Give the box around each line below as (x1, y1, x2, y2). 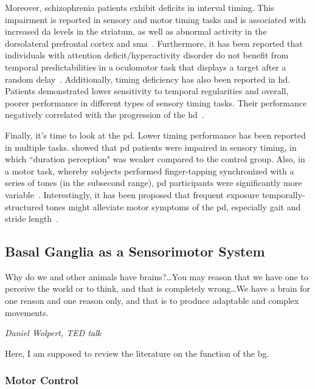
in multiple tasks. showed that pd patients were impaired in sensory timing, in (5, 140, 297, 153)
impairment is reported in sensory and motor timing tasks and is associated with (5, 13, 306, 26)
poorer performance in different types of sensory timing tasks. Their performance (5, 96, 307, 109)
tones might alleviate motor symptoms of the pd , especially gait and (46, 200, 301, 213)
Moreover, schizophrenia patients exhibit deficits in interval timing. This (5, 1, 274, 13)
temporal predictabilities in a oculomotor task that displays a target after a (5, 60, 286, 73)
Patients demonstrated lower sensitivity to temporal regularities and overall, (5, 84, 289, 97)
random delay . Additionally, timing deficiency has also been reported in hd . (5, 72, 290, 85)
